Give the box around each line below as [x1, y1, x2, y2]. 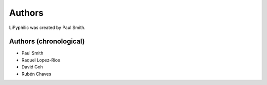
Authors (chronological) [9, 37, 85, 46]
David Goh [21, 64, 43, 70]
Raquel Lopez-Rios [21, 57, 60, 63]
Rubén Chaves [21, 71, 51, 77]
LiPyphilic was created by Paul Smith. [9, 25, 86, 30]
